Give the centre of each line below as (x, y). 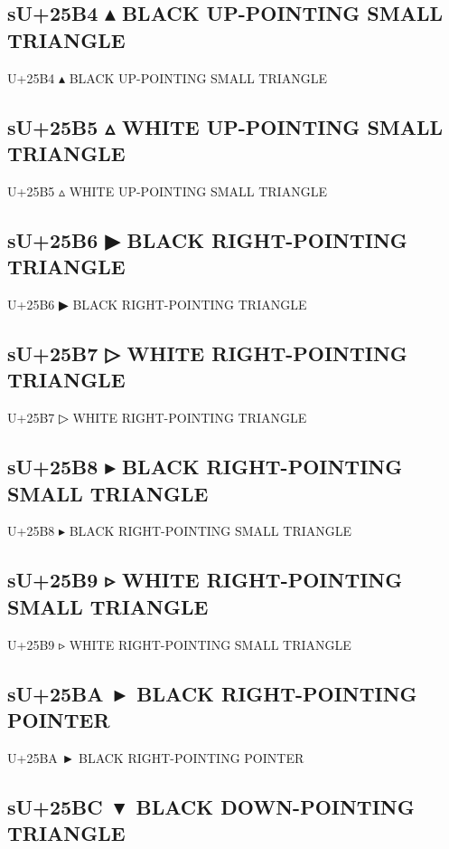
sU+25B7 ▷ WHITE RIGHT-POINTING (207, 353)
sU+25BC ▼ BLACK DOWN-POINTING (211, 806)
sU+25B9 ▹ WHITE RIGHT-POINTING (205, 580)
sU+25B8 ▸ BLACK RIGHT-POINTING (205, 467)
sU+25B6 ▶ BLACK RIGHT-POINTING (207, 239)
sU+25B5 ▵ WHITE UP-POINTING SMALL (225, 126)
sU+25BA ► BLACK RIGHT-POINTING (212, 693)
